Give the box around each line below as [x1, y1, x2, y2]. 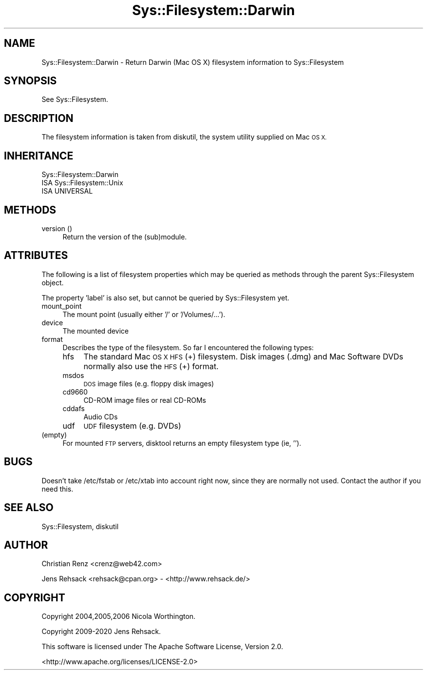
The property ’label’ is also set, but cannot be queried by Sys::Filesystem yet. [41, 293, 290, 302]
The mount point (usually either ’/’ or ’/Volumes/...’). [62, 310, 226, 318]
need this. [41, 484, 74, 493]
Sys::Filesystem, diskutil [41, 522, 119, 531]
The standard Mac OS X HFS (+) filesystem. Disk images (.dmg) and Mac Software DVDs [83, 351, 404, 361]
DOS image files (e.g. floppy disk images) [83, 379, 214, 388]
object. [41, 278, 64, 287]
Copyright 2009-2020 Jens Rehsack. [41, 627, 161, 636]
